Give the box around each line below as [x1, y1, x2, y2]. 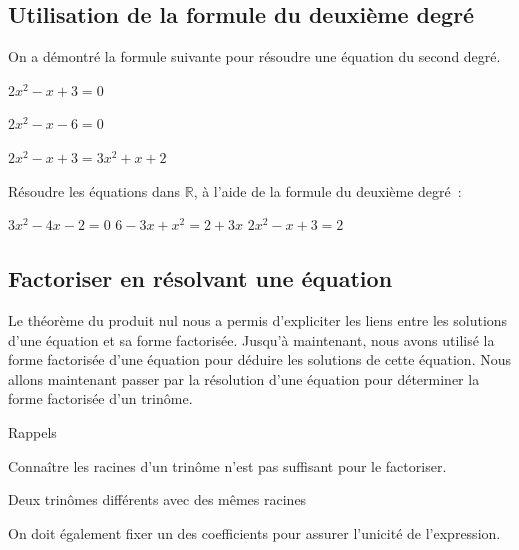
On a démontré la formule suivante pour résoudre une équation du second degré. [8, 46, 501, 67]
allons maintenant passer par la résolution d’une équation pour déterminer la [8, 368, 480, 389]
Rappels [8, 421, 57, 442]
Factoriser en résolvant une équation [8, 263, 393, 294]
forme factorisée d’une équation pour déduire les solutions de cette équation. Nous [8, 349, 511, 370]
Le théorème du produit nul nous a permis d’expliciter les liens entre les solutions [8, 309, 508, 330]
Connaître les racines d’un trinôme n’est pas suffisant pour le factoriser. [8, 455, 447, 476]
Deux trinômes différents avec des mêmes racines [8, 489, 307, 510]
